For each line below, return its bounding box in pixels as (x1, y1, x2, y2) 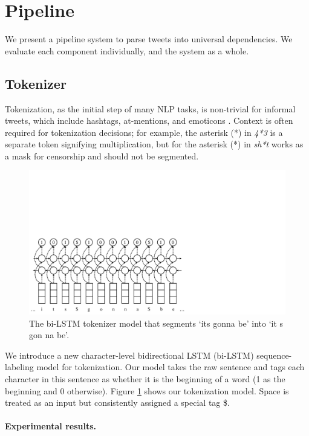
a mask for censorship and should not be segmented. (5, 149, 199, 162)
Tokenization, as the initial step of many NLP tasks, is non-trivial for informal (5, 102, 296, 115)
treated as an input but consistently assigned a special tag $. (5, 396, 230, 409)
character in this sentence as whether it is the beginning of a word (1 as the (5, 372, 285, 385)
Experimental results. (5, 420, 97, 432)
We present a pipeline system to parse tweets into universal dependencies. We (5, 33, 293, 45)
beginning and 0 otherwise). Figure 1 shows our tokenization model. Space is (5, 384, 289, 397)
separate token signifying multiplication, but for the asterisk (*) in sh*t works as (5, 138, 304, 150)
